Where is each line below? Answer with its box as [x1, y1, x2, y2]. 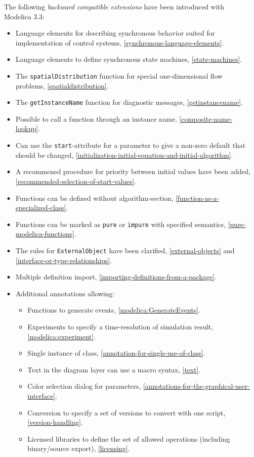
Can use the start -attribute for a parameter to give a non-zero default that [15, 140, 246, 150]
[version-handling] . [27, 417, 83, 427]
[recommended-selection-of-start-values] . [15, 176, 136, 186]
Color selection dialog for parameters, [27, 381, 141, 391]
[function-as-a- [175, 192, 219, 203]
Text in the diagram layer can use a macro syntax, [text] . [27, 364, 201, 374]
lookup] [15, 123, 38, 134]
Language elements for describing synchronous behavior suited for [15, 28, 215, 38]
